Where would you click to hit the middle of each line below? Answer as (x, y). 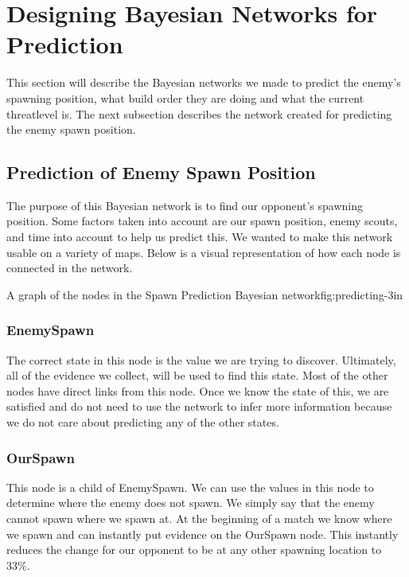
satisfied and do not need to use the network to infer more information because (199, 406)
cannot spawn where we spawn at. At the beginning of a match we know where (199, 519)
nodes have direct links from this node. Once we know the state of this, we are (198, 390)
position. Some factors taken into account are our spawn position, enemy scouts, (202, 221)
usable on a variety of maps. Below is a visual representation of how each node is (204, 252)
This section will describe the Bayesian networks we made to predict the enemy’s (204, 82)
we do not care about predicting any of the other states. (143, 422)
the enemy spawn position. (71, 129)
